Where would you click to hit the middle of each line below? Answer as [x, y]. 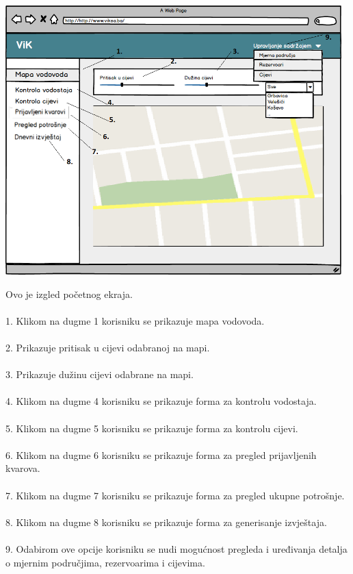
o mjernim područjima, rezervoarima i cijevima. [105, 562]
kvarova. [23, 468]
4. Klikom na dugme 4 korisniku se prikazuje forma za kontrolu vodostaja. [161, 401]
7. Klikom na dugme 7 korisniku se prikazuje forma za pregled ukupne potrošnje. [175, 495]
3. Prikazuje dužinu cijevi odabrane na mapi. [100, 374]
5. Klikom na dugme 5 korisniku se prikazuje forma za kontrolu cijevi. [152, 428]
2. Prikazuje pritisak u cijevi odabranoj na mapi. [108, 348]
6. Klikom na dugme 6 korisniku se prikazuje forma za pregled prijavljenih [161, 454]
